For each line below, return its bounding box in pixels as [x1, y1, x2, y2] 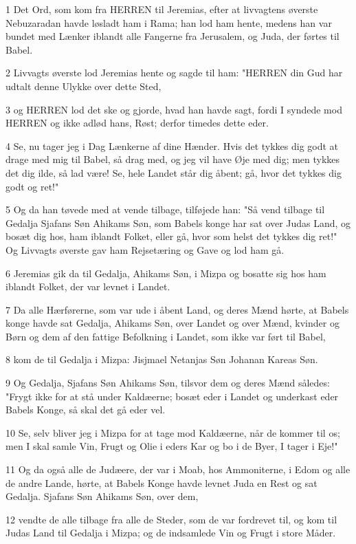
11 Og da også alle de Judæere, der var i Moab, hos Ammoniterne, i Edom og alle [5, 462, 351, 477]
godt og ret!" [5, 179, 59, 193]
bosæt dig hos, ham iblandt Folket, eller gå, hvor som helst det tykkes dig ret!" [5, 229, 337, 243]
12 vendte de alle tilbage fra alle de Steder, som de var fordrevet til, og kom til [5, 512, 337, 526]
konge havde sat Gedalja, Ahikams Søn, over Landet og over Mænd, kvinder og [5, 316, 340, 330]
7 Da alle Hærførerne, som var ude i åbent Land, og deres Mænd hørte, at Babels [5, 302, 349, 316]
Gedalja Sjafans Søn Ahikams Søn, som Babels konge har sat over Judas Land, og [5, 215, 351, 230]
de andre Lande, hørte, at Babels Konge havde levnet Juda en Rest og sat [5, 475, 318, 490]
